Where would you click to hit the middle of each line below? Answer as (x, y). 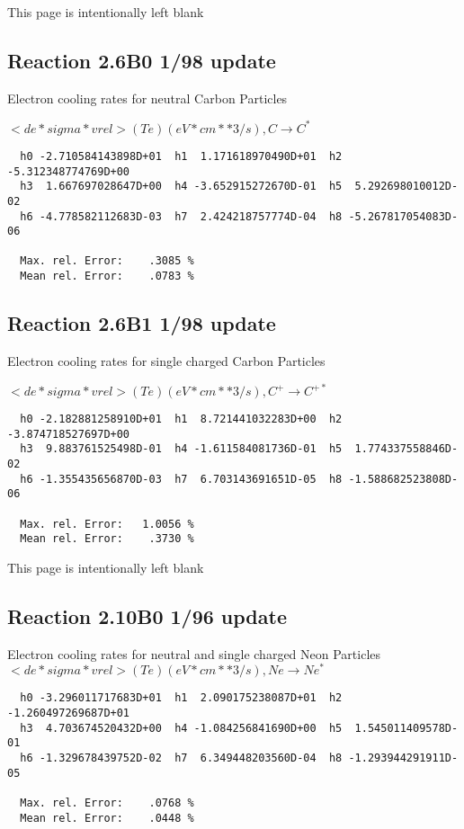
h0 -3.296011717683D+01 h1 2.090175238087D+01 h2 (181, 698)
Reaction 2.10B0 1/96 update (147, 615)
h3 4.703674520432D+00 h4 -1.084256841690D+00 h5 (181, 728)
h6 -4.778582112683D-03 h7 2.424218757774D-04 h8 (181, 216)
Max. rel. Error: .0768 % (107, 803)
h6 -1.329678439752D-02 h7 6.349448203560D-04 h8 (181, 758)
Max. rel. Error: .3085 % (107, 261)
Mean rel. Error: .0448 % (107, 818)
